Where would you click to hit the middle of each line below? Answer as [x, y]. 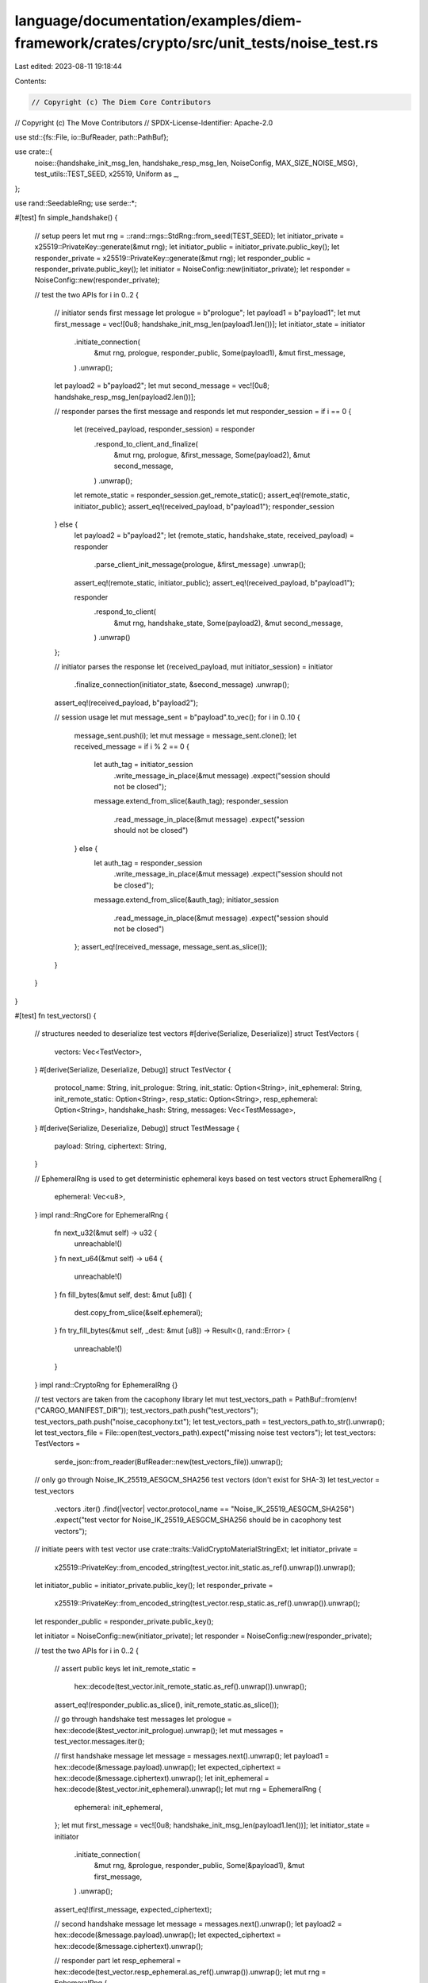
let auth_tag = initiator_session [143, 765]
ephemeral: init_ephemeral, [118, 1807]
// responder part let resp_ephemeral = [118, 1961]
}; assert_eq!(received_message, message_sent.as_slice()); [171, 947]
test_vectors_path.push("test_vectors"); [194, 1410]
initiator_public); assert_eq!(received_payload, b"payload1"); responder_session [204, 506]
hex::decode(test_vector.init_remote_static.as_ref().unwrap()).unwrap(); [190, 1686]
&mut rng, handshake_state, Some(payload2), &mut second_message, [229, 623]
